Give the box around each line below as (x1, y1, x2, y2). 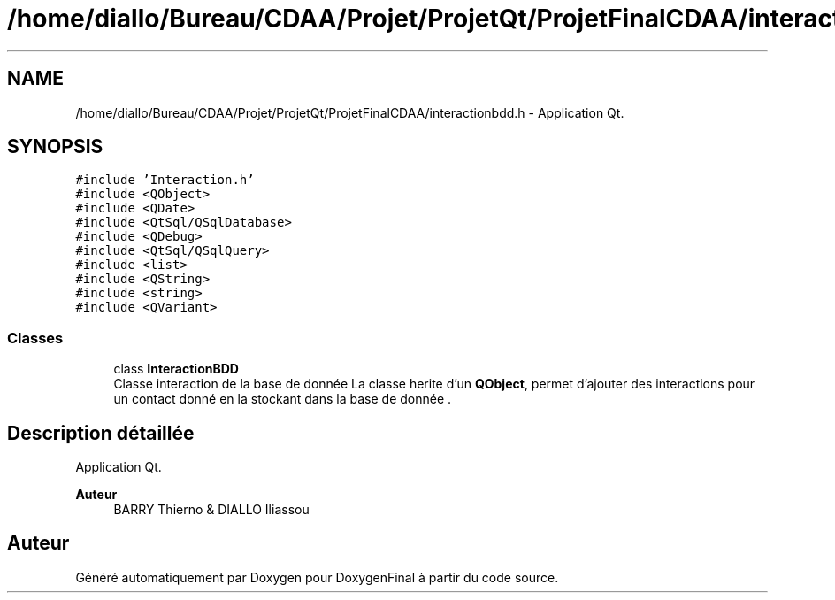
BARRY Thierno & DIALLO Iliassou (113, 502, 310, 518)
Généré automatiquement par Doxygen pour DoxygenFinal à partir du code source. (75, 569, 559, 585)
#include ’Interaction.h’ (75, 173, 255, 188)
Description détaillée (7, 421, 195, 444)
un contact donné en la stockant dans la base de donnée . (113, 391, 452, 407)
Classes (7, 328, 64, 347)
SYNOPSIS (7, 135, 103, 158)
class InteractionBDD (113, 361, 239, 377)
